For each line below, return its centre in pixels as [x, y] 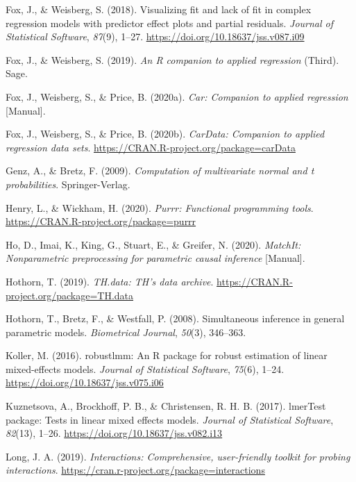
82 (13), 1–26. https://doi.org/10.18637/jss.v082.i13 [114, 433]
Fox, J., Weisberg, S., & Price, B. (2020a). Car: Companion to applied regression [177, 96]
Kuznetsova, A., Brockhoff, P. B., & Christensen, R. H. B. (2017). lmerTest [166, 406]
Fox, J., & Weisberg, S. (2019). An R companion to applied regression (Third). [172, 59]
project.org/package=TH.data [70, 295]
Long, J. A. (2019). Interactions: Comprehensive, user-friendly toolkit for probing [178, 456]
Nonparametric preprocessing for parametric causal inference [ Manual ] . [155, 258]
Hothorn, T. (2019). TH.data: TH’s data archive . [110, 281]
